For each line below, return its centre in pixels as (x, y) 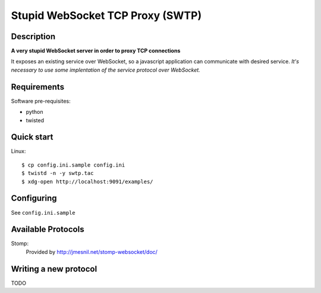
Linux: (18, 151)
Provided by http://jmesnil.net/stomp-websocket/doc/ (92, 251)
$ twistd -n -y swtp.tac (58, 173)
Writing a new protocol (54, 269)
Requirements (38, 87)
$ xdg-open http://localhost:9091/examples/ (88, 181)
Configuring (34, 198)
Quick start (32, 137)
